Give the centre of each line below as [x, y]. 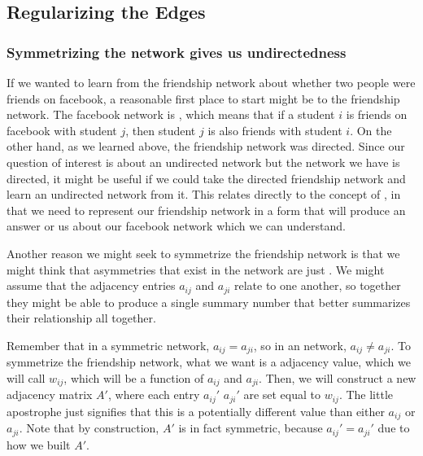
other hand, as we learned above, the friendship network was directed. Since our [206, 146]
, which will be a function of [134, 377]
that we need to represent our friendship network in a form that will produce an [206, 210]
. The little [366, 395]
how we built [39, 444]
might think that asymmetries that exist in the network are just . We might [196, 269]
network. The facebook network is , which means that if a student [171, 114]
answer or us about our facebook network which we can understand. [176, 226]
